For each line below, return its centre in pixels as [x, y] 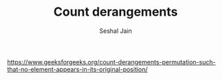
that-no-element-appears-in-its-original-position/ [77, 69]
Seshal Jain [116, 31]
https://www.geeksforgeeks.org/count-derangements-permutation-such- [111, 62]
